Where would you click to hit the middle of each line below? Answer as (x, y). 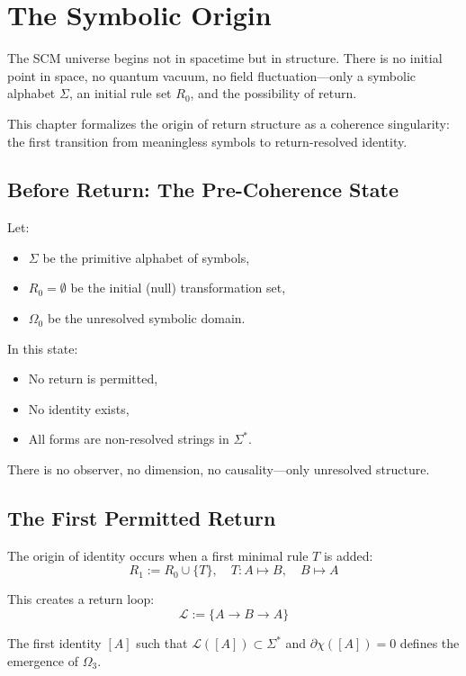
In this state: (43, 348)
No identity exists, (79, 408)
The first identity (54, 643)
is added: (348, 555)
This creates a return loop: (81, 599)
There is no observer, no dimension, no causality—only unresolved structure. (219, 469)
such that (162, 643)
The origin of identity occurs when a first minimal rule (158, 555)
